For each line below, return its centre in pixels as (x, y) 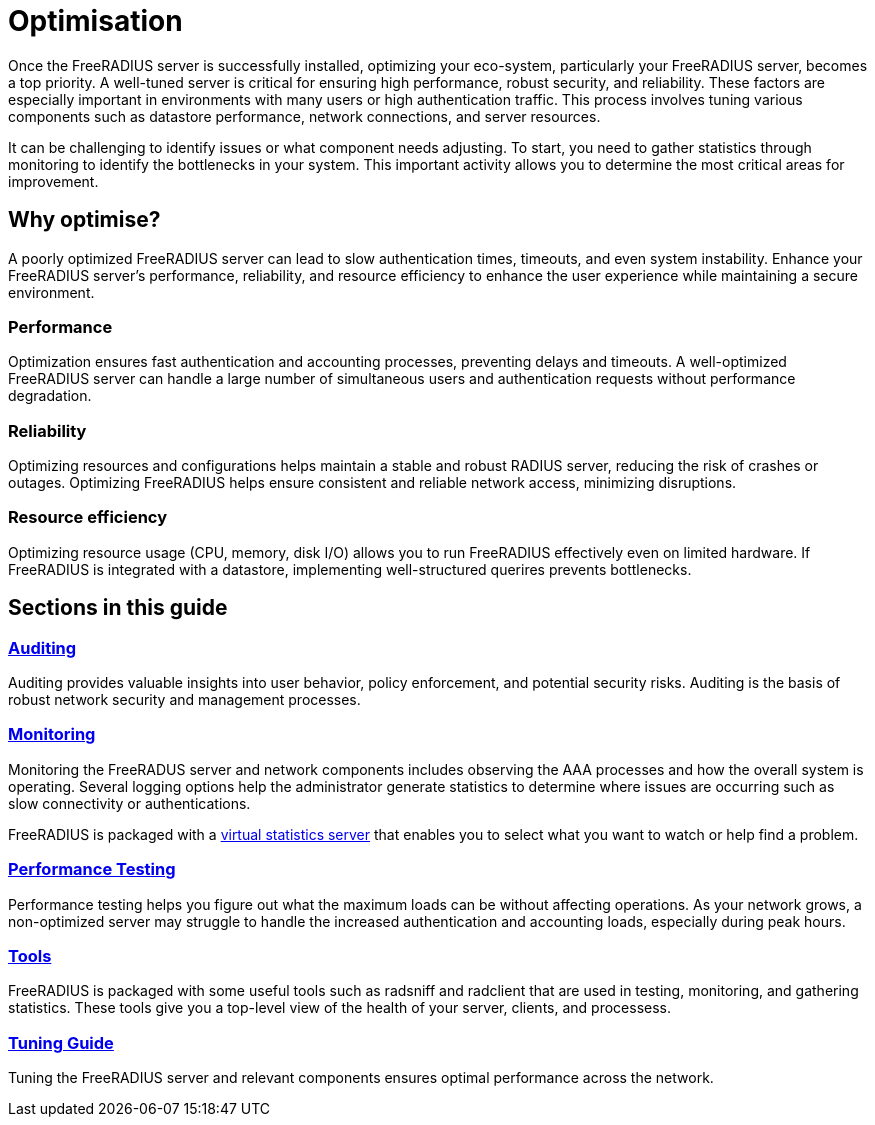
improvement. (53, 181)
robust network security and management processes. (184, 700)
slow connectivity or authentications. (129, 803)
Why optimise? (84, 220)
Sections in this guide (118, 608)
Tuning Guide (61, 1042)
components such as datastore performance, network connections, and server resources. (304, 116)
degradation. (50, 396)
